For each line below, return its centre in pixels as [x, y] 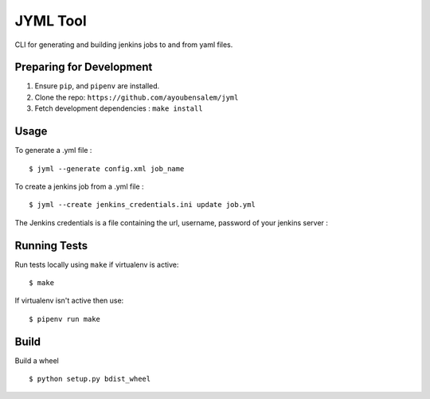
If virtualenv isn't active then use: [69, 301]
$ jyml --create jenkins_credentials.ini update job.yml [143, 205]
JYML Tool [51, 21]
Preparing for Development [84, 67]
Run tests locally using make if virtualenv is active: [97, 264]
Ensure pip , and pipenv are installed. [97, 86]
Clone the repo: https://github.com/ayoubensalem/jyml [137, 97]
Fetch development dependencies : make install [119, 108]
